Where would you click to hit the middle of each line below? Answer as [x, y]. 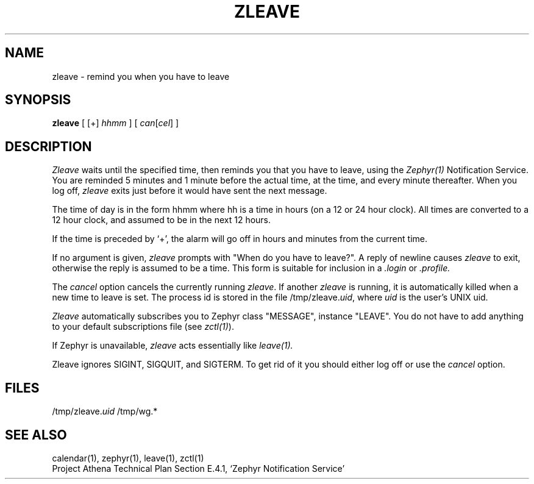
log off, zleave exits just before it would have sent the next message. [190, 191]
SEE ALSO [36, 435]
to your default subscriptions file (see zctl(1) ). [143, 327]
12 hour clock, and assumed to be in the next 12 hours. [162, 220]
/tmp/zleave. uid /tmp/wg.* [105, 411]
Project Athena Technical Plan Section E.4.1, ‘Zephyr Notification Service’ [198, 468]
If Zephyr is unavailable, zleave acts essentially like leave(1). [173, 346]
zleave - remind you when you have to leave [141, 76]
